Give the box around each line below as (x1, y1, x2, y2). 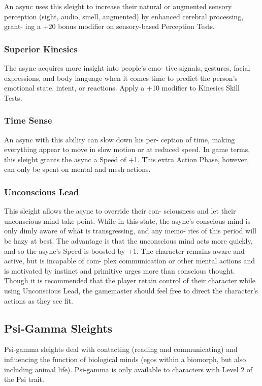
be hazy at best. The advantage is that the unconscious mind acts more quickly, (4, 235, 253, 246)
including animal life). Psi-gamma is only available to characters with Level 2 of (4, 364, 253, 374)
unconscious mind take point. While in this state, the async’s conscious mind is (4, 215, 251, 226)
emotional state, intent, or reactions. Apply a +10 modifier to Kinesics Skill (4, 82, 240, 93)
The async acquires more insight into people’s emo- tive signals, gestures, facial (4, 63, 250, 73)
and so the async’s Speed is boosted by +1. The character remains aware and (4, 245, 245, 256)
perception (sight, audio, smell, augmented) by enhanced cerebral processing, (4, 11, 244, 21)
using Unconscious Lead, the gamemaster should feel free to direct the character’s (4, 285, 258, 295)
